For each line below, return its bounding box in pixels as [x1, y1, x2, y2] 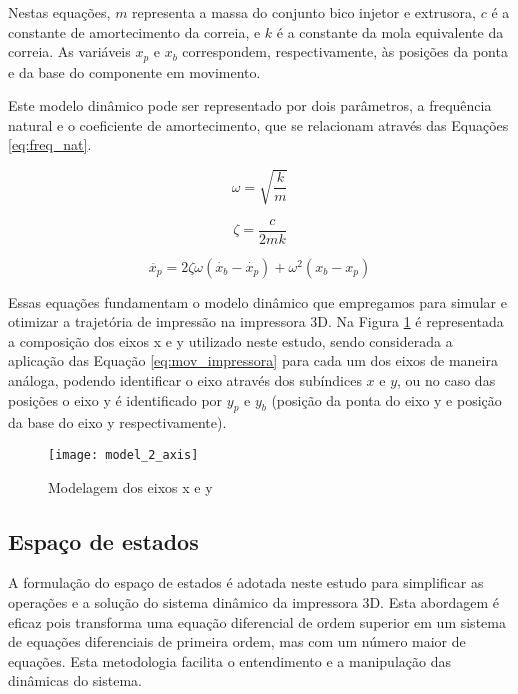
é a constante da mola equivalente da [276, 21, 504, 42]
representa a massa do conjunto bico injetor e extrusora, [132, 2, 476, 22]
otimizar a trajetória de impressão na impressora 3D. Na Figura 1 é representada [8, 311, 504, 332]
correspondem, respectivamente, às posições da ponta [182, 41, 508, 62]
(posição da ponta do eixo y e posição [271, 389, 502, 410]
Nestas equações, [8, 2, 111, 22]
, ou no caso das [397, 370, 496, 390]
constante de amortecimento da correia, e [8, 21, 261, 42]
